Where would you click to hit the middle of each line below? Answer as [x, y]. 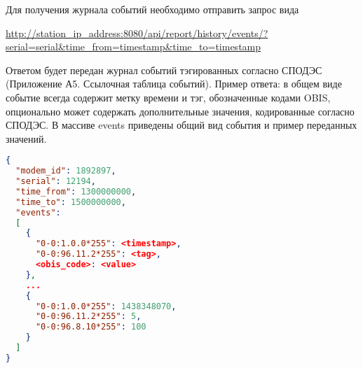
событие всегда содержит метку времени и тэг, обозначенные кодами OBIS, [168, 97]
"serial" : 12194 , [56, 182]
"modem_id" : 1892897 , [66, 171]
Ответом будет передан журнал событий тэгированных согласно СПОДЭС [164, 70]
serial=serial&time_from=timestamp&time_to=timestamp [133, 47]
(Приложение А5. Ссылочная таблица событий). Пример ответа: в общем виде [174, 84]
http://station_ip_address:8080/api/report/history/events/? [137, 33]
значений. [26, 138]
